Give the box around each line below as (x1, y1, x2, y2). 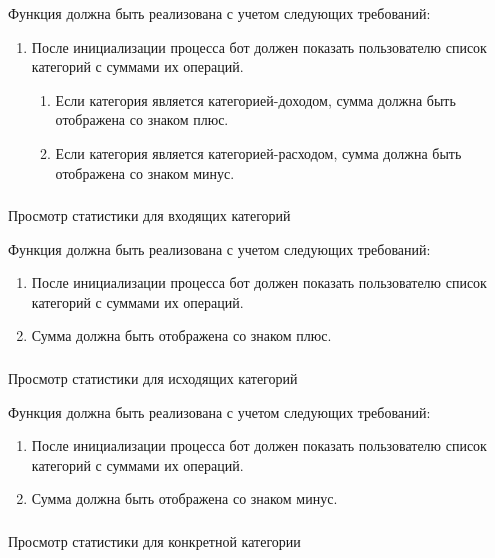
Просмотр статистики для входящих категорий (8, 205, 291, 226)
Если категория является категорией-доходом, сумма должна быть (55, 89, 456, 110)
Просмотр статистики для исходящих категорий (8, 367, 298, 388)
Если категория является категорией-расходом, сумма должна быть (55, 142, 462, 163)
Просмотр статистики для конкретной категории (8, 530, 301, 551)
